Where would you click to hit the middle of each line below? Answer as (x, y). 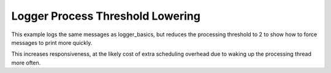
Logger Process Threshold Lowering (106, 16)
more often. (26, 63)
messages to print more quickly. (52, 42)
